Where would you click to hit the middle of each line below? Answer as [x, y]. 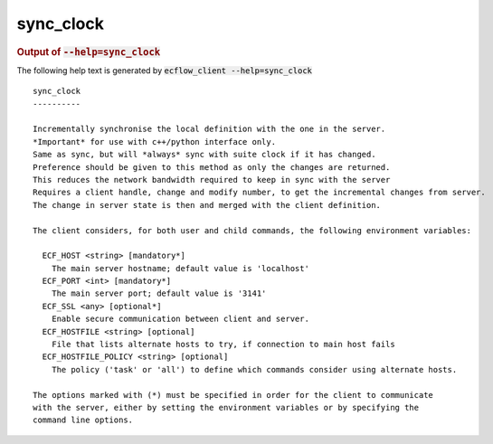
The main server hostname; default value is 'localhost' [180, 268]
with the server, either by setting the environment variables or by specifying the [226, 407]
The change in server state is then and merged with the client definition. [207, 205]
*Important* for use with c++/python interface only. [154, 142]
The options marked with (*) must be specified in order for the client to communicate [233, 395]
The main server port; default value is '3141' [159, 293]
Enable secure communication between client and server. [180, 319]
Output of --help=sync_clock [89, 52]
